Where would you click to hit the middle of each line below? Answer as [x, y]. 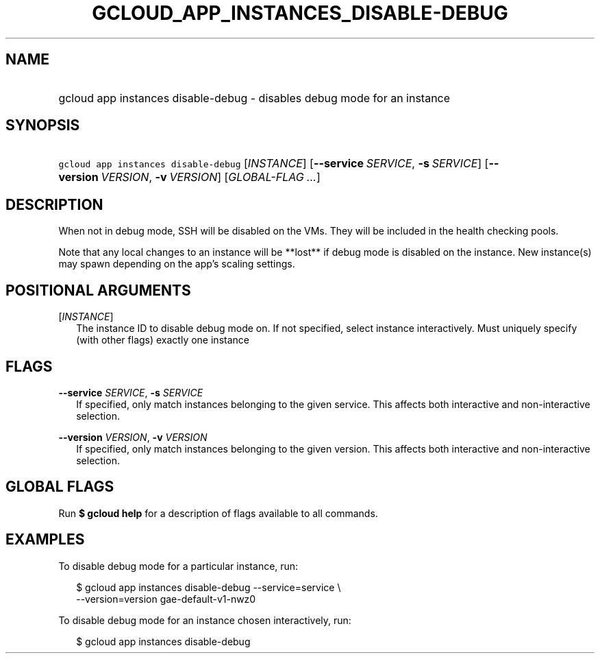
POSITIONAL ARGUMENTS [98, 290]
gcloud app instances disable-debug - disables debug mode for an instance [254, 98]
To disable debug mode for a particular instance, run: [178, 566]
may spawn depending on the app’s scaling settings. [177, 264]
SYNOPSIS [43, 125]
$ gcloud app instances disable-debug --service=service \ [209, 587]
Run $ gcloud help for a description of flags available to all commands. [218, 513]
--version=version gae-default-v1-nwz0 [166, 599]
